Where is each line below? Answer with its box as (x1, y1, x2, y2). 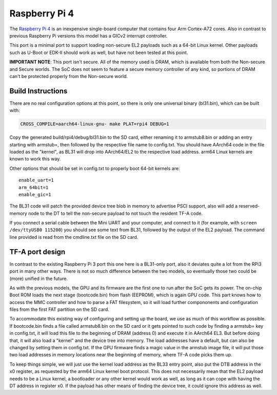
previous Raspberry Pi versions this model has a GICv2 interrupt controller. (9, 32, 168, 39)
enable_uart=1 (18, 177, 54, 183)
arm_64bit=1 (18, 184, 49, 190)
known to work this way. (9, 156, 61, 162)
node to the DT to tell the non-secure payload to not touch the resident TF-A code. (28, 210, 203, 216)
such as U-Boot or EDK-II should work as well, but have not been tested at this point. (9, 49, 188, 55)
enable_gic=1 (18, 192, 51, 197)
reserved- (239, 203, 260, 209)
